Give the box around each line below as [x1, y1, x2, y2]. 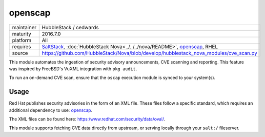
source [12, 49, 28, 56]
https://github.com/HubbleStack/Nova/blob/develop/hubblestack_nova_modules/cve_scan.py [41, 49, 258, 56]
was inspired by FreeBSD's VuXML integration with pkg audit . [9, 66, 137, 72]
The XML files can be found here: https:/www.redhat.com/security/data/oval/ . [9, 116, 165, 122]
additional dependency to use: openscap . [9, 107, 93, 113]
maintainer [12, 24, 37, 31]
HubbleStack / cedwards [41, 24, 99, 31]
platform [12, 37, 32, 43]
